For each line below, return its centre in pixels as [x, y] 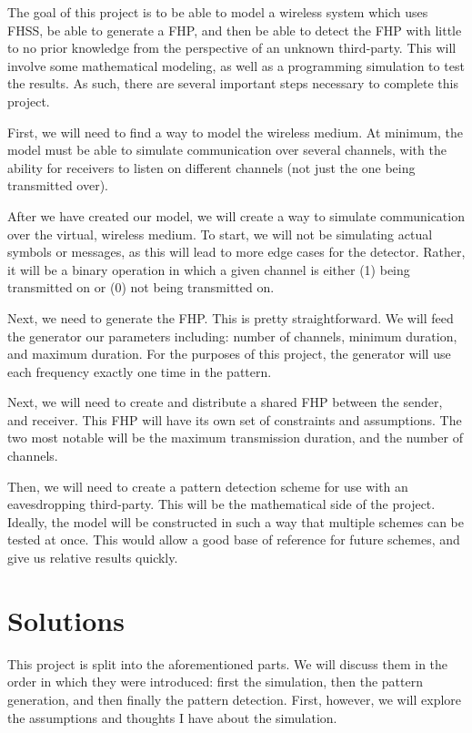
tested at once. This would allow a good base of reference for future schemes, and [234, 540]
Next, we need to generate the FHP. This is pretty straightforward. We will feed [231, 317]
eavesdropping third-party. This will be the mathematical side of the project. [221, 504]
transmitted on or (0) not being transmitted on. [141, 287]
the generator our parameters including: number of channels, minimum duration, [232, 336]
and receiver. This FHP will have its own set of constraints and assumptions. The [235, 419]
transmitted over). [58, 185]
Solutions [66, 620]
